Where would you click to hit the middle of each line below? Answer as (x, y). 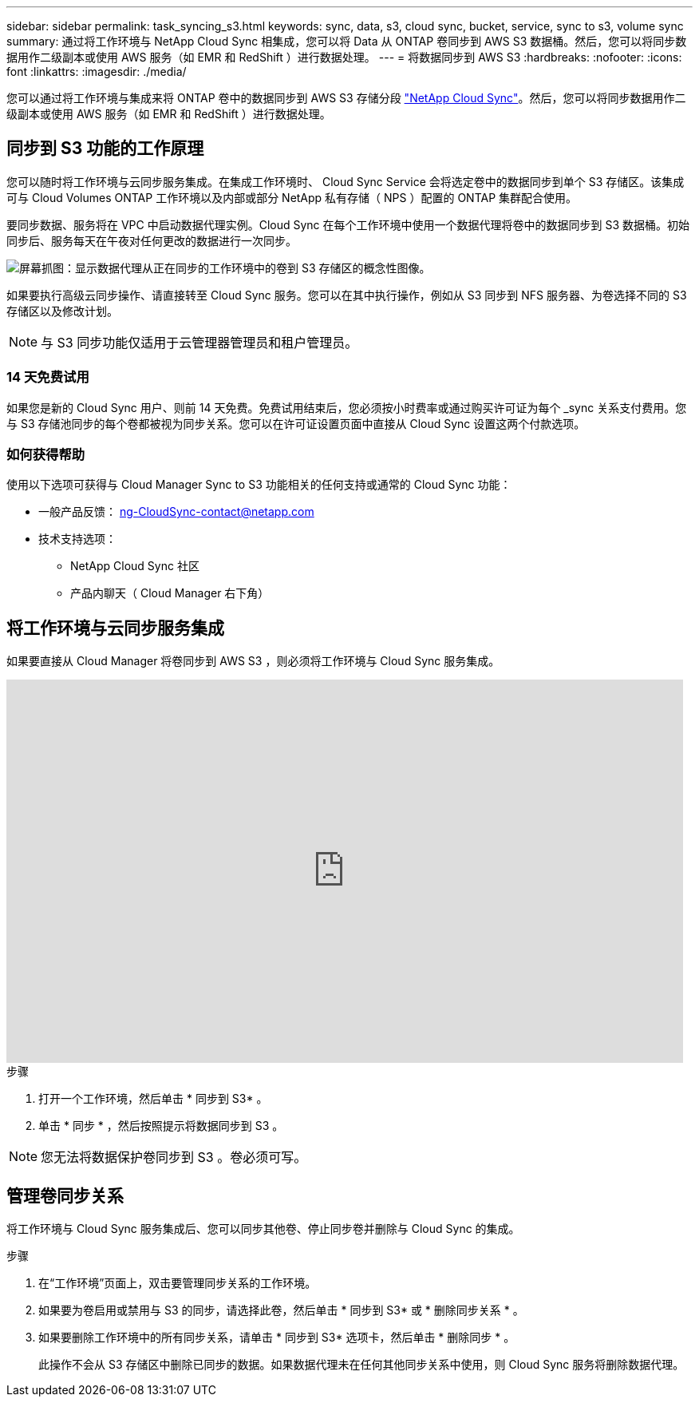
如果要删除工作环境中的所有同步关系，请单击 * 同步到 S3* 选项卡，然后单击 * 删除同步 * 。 (277, 1338)
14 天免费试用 (48, 377)
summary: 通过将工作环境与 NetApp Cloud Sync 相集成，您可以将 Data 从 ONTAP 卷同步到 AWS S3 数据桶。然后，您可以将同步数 (347, 41)
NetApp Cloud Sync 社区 (135, 566)
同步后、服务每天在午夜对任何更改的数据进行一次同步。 (152, 240)
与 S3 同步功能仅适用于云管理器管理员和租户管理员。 (199, 342)
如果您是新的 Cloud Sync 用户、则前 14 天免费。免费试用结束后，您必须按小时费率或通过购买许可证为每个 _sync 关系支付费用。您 (347, 407)
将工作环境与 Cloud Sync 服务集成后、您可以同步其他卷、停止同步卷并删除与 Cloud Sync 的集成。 (263, 1229)
